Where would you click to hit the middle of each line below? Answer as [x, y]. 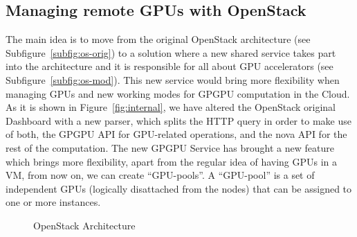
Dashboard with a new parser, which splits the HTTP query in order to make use [178, 120]
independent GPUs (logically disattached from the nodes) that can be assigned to [179, 188]
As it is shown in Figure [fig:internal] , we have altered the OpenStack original [171, 107]
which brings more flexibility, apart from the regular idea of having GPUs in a [172, 161]
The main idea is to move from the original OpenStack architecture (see [158, 39]
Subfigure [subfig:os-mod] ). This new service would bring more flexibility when [173, 79]
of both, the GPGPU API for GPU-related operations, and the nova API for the [176, 134]
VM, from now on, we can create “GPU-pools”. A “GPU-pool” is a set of [160, 175]
